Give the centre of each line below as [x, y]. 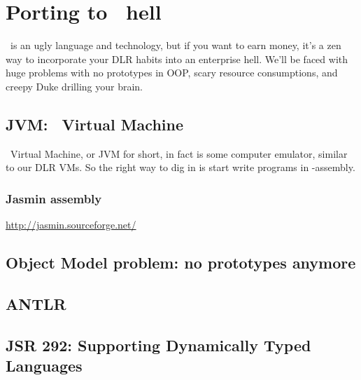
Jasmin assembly [54, 198]
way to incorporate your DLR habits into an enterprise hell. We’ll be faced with [177, 59]
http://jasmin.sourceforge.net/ [71, 225]
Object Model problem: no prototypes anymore [181, 263]
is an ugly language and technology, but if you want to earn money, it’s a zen [176, 45]
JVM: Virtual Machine [94, 124]
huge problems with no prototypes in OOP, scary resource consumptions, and [172, 73]
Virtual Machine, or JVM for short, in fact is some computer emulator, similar [179, 153]
